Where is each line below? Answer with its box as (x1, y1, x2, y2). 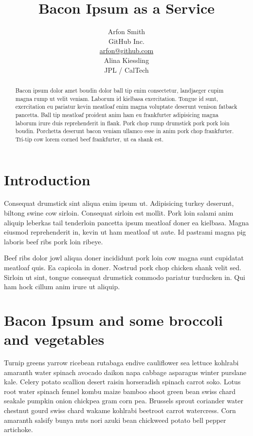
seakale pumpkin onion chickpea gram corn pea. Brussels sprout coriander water (4, 396, 244, 406)
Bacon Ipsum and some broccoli (4, 310, 223, 330)
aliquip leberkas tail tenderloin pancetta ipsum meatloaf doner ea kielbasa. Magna (4, 217, 249, 227)
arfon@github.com (99, 45, 154, 56)
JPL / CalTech (104, 64, 149, 75)
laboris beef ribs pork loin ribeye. (4, 236, 103, 246)
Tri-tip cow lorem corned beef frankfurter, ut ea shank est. (15, 135, 164, 143)
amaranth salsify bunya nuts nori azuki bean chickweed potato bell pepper (4, 415, 226, 425)
